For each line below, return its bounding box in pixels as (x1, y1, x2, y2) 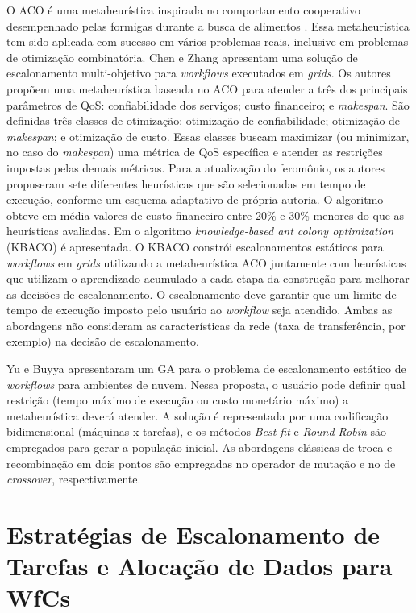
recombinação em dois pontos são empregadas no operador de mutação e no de (6, 454, 396, 471)
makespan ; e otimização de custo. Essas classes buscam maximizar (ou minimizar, (6, 127, 410, 144)
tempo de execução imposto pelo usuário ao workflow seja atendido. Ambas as (6, 301, 393, 318)
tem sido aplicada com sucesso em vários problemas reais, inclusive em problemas (6, 33, 409, 50)
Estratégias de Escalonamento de (6, 518, 381, 550)
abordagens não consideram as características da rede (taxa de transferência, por (6, 317, 406, 333)
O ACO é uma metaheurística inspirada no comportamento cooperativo (6, 2, 360, 18)
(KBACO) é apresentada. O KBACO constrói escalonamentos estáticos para (6, 238, 384, 255)
